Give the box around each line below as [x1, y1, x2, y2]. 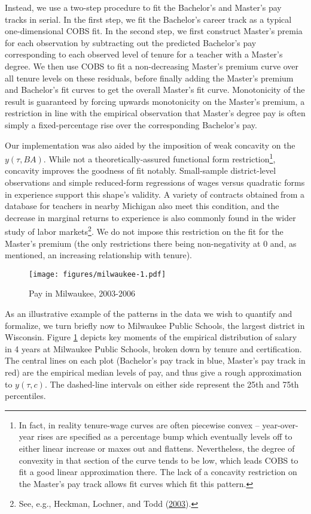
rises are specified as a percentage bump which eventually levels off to [37, 430, 292, 443]
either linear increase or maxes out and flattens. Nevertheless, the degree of [19, 442, 295, 454]
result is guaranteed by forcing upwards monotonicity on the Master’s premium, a [5, 95, 305, 107]
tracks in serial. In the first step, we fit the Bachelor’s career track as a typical [5, 13, 292, 25]
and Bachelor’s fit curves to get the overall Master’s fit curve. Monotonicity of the [5, 83, 305, 96]
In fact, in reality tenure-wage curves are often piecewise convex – [19, 418, 260, 431]
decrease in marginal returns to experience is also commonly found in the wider [5, 211, 296, 223]
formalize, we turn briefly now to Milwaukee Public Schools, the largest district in [5, 319, 305, 331]
